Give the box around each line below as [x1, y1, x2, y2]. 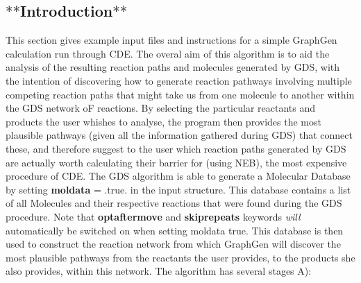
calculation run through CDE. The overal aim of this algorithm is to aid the [6, 46, 330, 60]
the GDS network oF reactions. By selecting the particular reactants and [6, 101, 315, 115]
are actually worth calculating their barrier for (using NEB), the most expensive [6, 155, 347, 169]
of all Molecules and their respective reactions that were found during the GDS [6, 196, 342, 210]
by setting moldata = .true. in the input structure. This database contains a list [6, 182, 351, 196]
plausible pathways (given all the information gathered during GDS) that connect [6, 128, 353, 142]
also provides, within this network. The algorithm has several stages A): [6, 264, 312, 278]
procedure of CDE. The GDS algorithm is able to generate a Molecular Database [6, 169, 351, 183]
